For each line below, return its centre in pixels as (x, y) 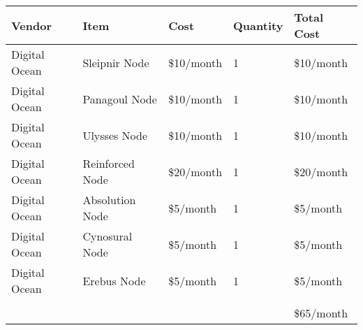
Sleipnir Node (116, 62)
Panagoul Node (120, 99)
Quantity (258, 25)
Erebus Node (114, 280)
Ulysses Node (115, 135)
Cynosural (108, 236)
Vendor (32, 25)
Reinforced (109, 163)
